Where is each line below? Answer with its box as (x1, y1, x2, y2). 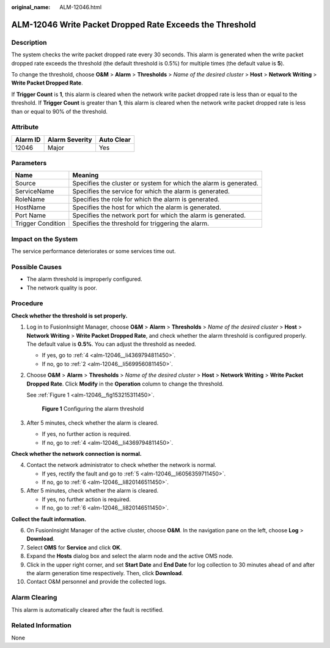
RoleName (15, 195, 45, 204)
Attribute (11, 123, 39, 132)
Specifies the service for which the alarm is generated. (72, 187, 230, 196)
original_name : (11, 4, 51, 10)
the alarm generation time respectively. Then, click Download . (26, 569, 183, 576)
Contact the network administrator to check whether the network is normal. (26, 461, 216, 469)
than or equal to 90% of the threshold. (11, 108, 108, 115)
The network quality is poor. (26, 284, 98, 291)
